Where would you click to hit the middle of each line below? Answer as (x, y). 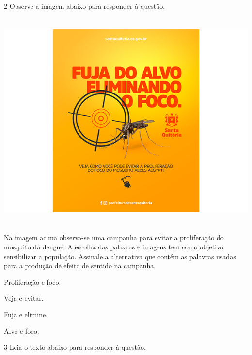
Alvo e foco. (22, 331)
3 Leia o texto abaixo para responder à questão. (75, 347)
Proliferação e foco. (32, 282)
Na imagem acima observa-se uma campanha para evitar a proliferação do (114, 237)
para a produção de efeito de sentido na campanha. (80, 266)
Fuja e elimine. (26, 315)
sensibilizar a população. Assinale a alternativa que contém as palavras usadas (120, 256)
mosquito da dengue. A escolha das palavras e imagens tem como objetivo (114, 247)
